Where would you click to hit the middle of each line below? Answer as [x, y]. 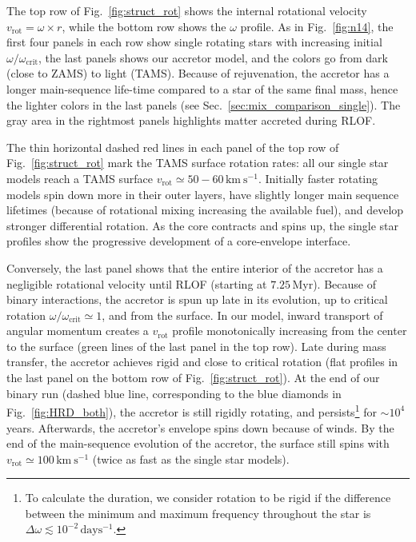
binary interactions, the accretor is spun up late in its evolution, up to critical [197, 299]
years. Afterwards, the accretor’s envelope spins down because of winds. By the [200, 427]
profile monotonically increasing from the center [290, 331]
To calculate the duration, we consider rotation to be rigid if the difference [208, 498]
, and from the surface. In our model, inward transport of [242, 315]
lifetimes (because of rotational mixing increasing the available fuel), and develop [205, 210]
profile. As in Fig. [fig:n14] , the [317, 26]
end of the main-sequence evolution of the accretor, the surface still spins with [198, 443]
